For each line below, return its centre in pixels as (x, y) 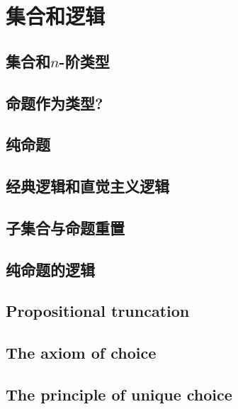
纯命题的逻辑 (50, 269)
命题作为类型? (55, 102)
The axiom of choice (81, 353)
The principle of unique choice (119, 394)
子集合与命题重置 (65, 227)
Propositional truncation (98, 311)
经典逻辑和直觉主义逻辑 (87, 186)
